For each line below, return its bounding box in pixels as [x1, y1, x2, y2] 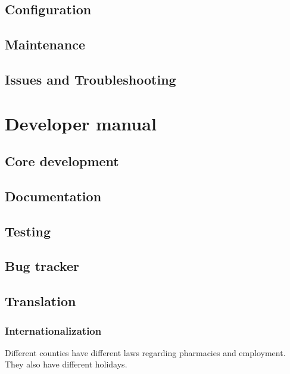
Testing [5, 222, 51, 240]
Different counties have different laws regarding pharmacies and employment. [5, 346, 286, 359]
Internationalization [5, 323, 102, 338]
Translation [5, 292, 76, 310]
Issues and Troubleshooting [5, 70, 176, 88]
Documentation [5, 186, 102, 205]
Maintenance [5, 35, 85, 54]
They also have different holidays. [5, 358, 127, 370]
